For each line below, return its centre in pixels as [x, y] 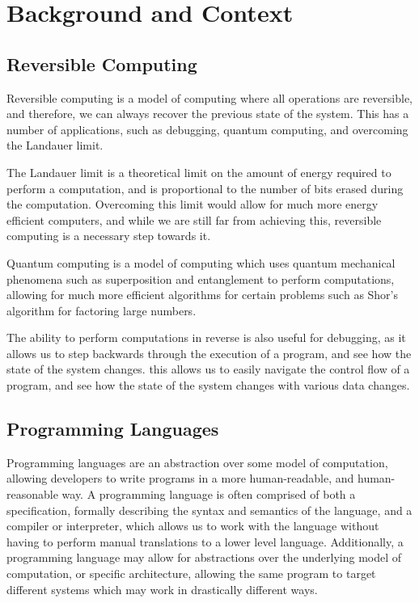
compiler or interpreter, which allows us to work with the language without [193, 526]
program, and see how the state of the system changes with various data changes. [208, 385]
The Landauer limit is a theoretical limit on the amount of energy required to [199, 172]
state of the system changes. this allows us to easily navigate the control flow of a [208, 369]
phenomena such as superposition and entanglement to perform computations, [201, 278]
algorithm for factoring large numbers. [102, 310]
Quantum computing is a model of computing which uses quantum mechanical [201, 262]
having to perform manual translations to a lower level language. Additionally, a [205, 541]
